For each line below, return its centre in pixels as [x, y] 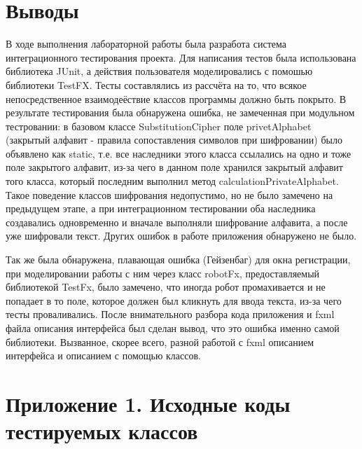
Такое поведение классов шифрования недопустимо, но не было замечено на [169, 194]
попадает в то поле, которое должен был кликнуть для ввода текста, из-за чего [174, 300]
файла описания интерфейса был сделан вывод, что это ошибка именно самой [173, 328]
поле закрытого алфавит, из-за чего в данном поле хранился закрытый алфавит [174, 167]
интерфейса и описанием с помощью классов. [103, 355]
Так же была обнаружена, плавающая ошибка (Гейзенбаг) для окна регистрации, [178, 260]
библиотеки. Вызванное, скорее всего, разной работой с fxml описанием [160, 341]
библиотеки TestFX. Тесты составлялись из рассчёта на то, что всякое [156, 84]
